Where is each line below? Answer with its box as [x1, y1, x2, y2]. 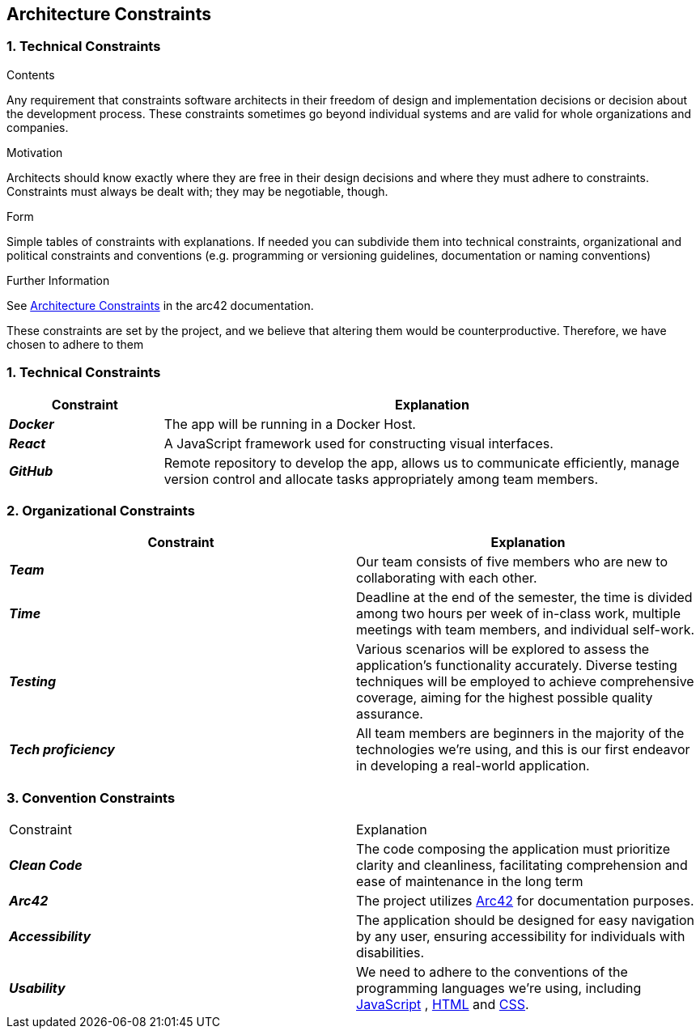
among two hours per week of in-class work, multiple [356, 605, 681, 622]
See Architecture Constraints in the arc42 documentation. [6, 298, 314, 312]
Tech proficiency [9, 741, 115, 758]
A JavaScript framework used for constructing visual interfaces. [163, 435, 554, 452]
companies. [6, 120, 69, 134]
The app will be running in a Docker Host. [163, 415, 416, 432]
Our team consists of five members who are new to [356, 554, 668, 571]
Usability [9, 980, 66, 997]
